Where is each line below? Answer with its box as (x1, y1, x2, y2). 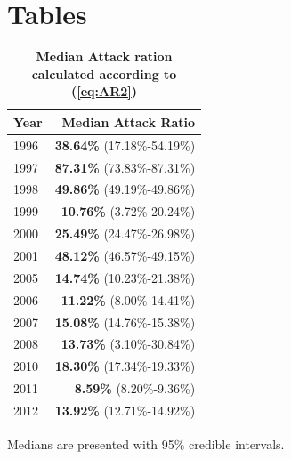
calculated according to (31, 64, 177, 83)
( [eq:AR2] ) (70, 82, 138, 101)
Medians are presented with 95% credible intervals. (7, 434, 285, 453)
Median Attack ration (36, 47, 173, 66)
